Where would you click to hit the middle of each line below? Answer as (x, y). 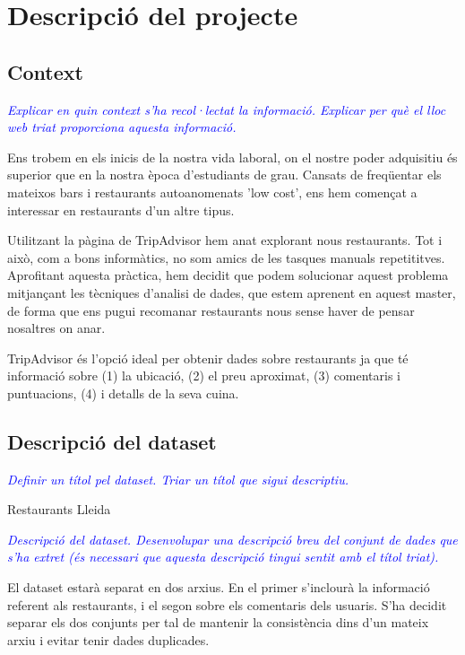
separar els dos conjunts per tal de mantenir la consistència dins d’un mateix (218, 622)
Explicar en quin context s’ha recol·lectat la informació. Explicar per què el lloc (227, 109)
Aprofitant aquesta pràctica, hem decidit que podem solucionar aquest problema (228, 275)
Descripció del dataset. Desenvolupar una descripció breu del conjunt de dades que (232, 539)
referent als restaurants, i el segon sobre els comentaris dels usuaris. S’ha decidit (227, 604)
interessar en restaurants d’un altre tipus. (121, 210)
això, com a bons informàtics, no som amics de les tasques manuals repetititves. (226, 257)
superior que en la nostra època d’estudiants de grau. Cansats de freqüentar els (224, 175)
